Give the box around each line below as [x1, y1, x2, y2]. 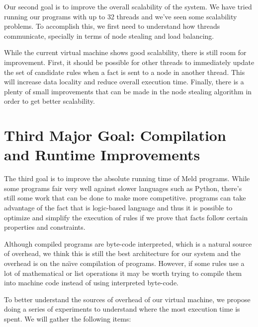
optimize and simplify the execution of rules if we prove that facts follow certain [4, 212, 248, 222]
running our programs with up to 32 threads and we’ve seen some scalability [4, 11, 237, 21]
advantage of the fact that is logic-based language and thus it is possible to [4, 202, 233, 213]
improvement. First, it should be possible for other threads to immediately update [4, 57, 255, 67]
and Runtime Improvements [4, 144, 200, 165]
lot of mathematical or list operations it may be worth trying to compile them [4, 267, 242, 278]
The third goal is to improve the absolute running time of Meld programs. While [4, 173, 250, 184]
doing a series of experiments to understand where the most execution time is [4, 304, 240, 314]
